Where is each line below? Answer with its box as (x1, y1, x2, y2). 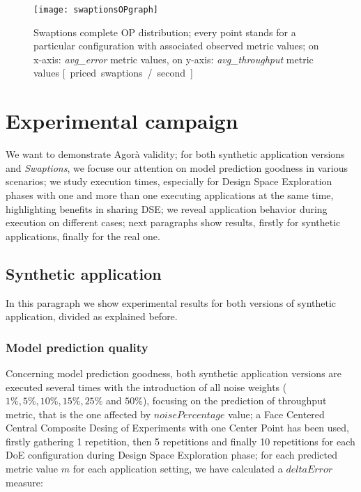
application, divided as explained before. (6, 309, 178, 324)
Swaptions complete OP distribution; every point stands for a (33, 24, 296, 39)
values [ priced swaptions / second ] (33, 65, 194, 80)
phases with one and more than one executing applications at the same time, (6, 187, 334, 202)
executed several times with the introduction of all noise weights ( (6, 379, 287, 394)
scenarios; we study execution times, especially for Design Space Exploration (6, 174, 332, 189)
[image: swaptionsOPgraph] (33, 5, 158, 15)
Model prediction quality (6, 338, 148, 356)
